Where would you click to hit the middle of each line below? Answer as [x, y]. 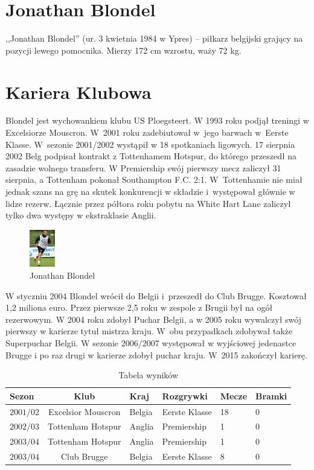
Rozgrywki [185, 395]
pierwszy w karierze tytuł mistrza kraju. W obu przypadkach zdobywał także [149, 331]
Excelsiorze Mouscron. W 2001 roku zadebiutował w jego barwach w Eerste [147, 132]
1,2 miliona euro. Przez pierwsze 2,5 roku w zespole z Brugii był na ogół [139, 307]
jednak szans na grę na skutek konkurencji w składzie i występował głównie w [150, 191]
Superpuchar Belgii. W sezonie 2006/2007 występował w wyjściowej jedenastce [151, 343]
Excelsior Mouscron [85, 411]
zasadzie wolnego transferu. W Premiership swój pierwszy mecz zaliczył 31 [143, 167]
